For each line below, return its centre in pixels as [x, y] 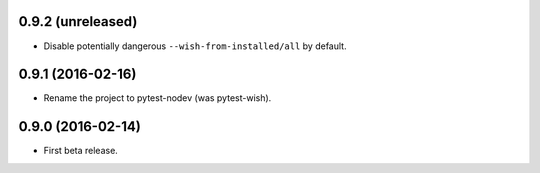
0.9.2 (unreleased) [78, 21]
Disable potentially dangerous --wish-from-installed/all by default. [195, 46]
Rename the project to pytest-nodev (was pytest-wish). [157, 98]
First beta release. [81, 151]
